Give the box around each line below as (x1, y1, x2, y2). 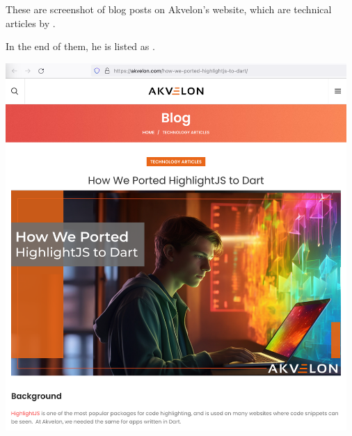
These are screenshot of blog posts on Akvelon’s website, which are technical (6, 2, 332, 16)
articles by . (6, 15, 56, 30)
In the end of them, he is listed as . (6, 39, 155, 54)
